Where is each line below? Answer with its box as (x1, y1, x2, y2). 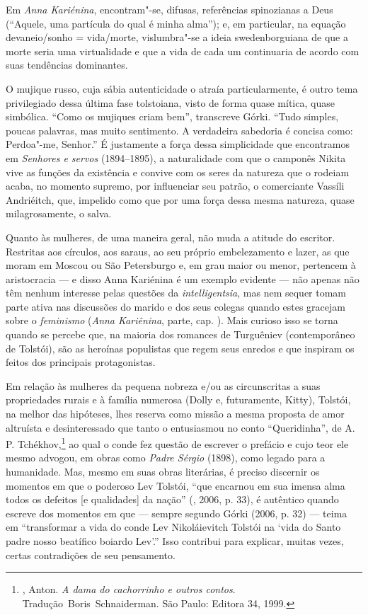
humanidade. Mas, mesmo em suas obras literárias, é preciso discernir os (6, 464, 320, 479)
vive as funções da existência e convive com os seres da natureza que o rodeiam (6, 164, 350, 179)
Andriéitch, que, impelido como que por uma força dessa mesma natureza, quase (6, 192, 355, 207)
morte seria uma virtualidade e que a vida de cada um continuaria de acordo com (6, 43, 360, 58)
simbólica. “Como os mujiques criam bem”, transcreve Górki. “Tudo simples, (6, 109, 339, 124)
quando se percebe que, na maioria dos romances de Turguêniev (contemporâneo (6, 327, 355, 342)
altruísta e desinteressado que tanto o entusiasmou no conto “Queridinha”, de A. (6, 420, 355, 435)
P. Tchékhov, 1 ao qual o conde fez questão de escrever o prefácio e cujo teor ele (6, 435, 349, 451)
